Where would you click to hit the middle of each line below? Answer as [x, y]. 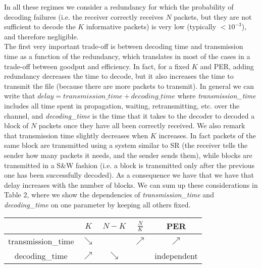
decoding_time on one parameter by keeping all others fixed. [97, 204]
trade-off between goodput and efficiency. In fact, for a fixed [97, 66]
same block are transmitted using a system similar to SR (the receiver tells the [126, 145]
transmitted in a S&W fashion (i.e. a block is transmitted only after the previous [129, 165]
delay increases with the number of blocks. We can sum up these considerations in [131, 184]
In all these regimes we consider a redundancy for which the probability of [119, 7]
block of [16, 125]
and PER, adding [227, 66]
